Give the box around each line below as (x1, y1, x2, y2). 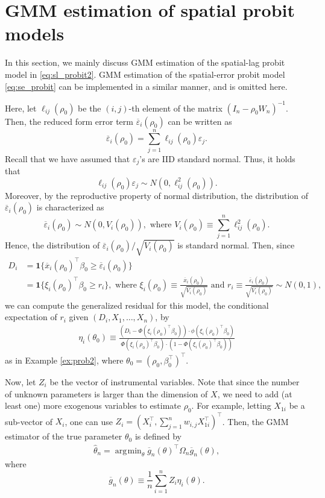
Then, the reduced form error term (5, 115, 133, 127)
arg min (115, 446, 142, 455)
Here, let (5, 101, 37, 114)
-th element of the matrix (128, 101, 222, 114)
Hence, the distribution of (5, 239, 100, 251)
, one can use (65, 415, 113, 427)
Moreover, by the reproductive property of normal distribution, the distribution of (5, 189, 309, 201)
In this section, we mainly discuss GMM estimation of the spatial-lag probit (5, 56, 285, 69)
